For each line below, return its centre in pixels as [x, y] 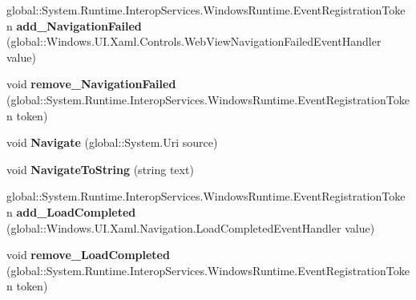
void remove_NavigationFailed [91, 84]
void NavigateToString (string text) [100, 169]
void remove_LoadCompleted [88, 255]
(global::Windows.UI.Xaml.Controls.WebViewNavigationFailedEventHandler [194, 41]
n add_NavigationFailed [74, 25]
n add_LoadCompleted [71, 211]
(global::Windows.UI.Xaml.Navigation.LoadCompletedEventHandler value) [191, 227]
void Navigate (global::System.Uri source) [112, 142]
